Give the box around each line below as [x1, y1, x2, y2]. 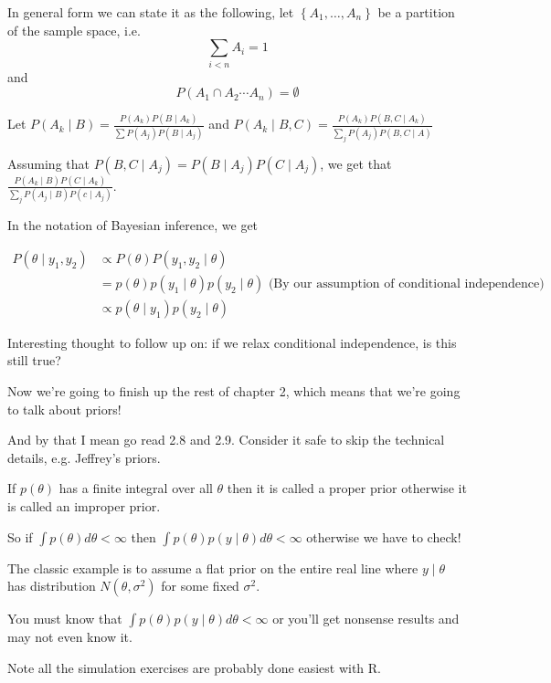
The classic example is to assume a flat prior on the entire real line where [7, 558, 419, 577]
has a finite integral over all [58, 478, 213, 498]
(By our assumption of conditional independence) [268, 277, 545, 290]
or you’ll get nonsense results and [272, 609, 460, 628]
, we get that [320, 153, 392, 173]
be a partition [377, 3, 455, 21]
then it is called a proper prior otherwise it [227, 478, 467, 498]
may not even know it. [7, 627, 132, 646]
